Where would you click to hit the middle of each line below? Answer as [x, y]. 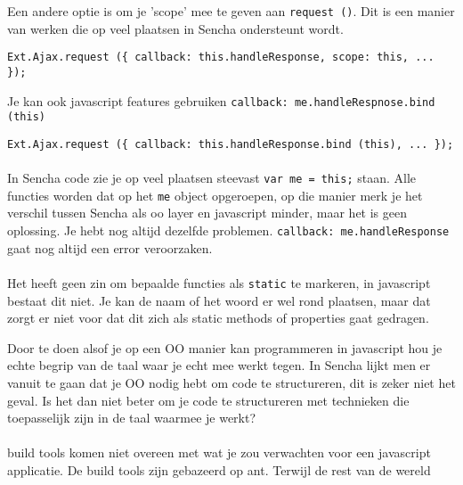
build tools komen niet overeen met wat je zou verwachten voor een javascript [219, 452]
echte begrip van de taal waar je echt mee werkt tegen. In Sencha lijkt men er [219, 365]
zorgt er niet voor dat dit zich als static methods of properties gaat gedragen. [218, 318]
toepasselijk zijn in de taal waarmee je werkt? [132, 418]
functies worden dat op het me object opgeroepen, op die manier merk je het [215, 195]
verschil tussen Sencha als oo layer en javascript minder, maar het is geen [207, 213]
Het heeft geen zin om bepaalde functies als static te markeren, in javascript [219, 282]
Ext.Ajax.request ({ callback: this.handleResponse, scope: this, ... [221, 58]
